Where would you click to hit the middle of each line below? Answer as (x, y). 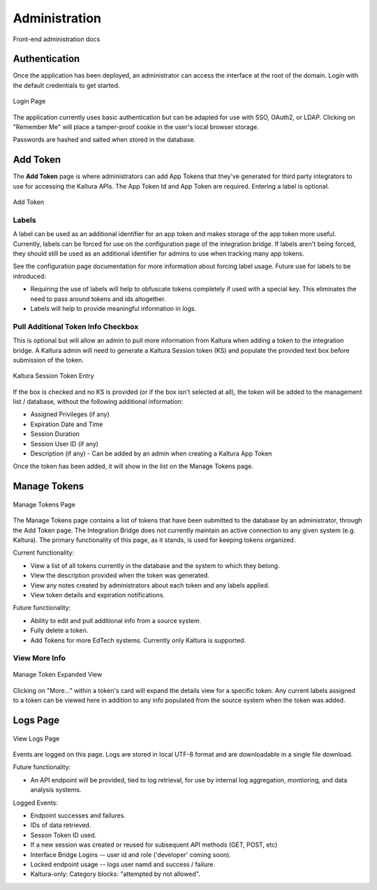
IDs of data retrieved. (61, 825)
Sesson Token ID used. (64, 835)
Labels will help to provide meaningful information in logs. (113, 308)
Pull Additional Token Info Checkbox (76, 326)
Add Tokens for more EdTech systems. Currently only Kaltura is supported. (138, 640)
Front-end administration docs (57, 39)
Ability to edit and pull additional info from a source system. (116, 620)
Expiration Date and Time (67, 424)
